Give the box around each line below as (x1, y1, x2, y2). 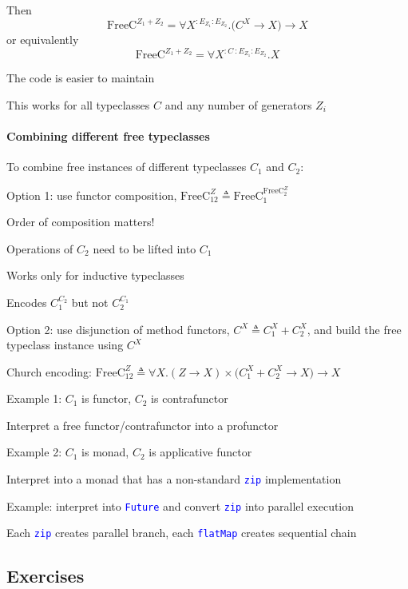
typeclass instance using (6, 336, 124, 353)
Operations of (6, 240, 73, 257)
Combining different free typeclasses (6, 127, 210, 144)
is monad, (81, 444, 129, 460)
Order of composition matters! (6, 213, 155, 230)
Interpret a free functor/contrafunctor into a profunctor (6, 416, 279, 433)
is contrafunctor (151, 390, 228, 407)
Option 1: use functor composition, (6, 186, 177, 203)
